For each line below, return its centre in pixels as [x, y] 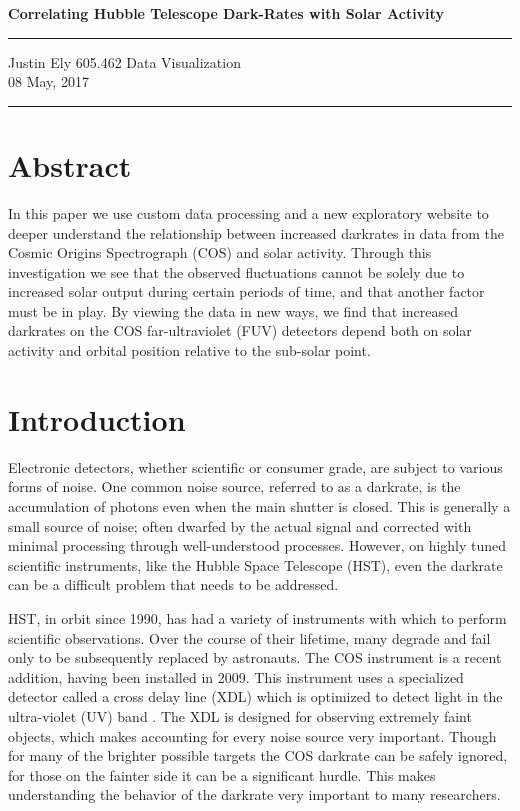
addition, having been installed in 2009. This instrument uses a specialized [236, 676]
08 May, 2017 [48, 81]
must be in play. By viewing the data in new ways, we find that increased [233, 310]
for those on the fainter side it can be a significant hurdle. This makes [222, 774]
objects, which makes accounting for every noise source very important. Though [252, 735]
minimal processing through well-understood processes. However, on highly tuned [257, 545]
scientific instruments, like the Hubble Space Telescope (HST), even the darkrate [255, 564]
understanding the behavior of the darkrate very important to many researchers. [254, 794]
